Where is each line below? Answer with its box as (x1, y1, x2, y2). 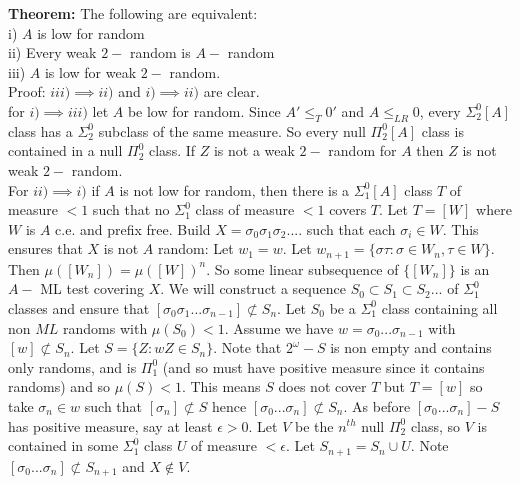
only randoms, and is (8, 356, 137, 377)
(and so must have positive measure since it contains (162, 356, 485, 377)
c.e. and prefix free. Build (55, 218, 211, 239)
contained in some (8, 435, 119, 456)
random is (129, 42, 191, 63)
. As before (343, 395, 411, 416)
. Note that (213, 337, 282, 358)
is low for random (37, 22, 145, 43)
